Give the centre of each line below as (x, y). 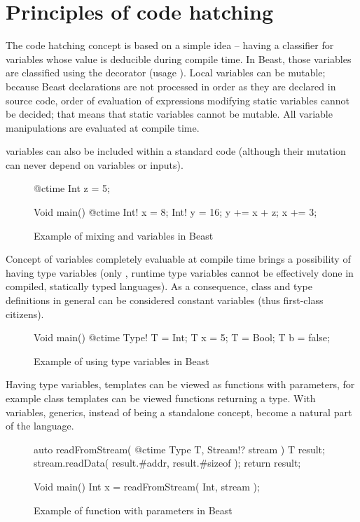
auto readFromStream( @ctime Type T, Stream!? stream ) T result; (179, 449)
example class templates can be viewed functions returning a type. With (161, 398)
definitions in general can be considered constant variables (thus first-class (165, 300)
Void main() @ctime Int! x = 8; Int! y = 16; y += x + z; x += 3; (175, 212)
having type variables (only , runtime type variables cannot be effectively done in (180, 272)
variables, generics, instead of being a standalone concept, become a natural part (179, 412)
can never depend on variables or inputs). (95, 164)
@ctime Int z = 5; (72, 188)
